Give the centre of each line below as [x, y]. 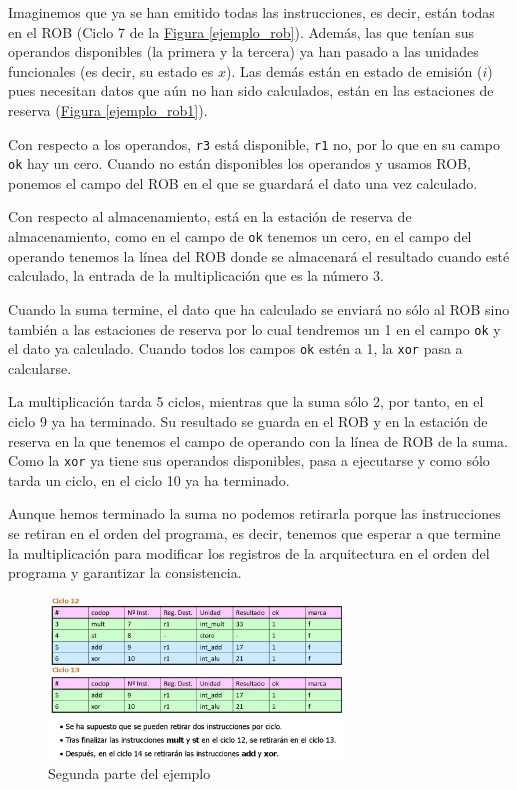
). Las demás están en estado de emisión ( [354, 70]
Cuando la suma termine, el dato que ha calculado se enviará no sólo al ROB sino [259, 308]
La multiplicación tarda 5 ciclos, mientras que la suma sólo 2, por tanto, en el [246, 401]
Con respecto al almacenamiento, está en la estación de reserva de [210, 216]
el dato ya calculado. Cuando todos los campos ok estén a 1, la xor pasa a [235, 348]
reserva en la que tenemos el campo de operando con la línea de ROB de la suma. [258, 440]
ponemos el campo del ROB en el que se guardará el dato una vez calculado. [243, 182]
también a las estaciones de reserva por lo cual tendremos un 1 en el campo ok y [254, 328]
